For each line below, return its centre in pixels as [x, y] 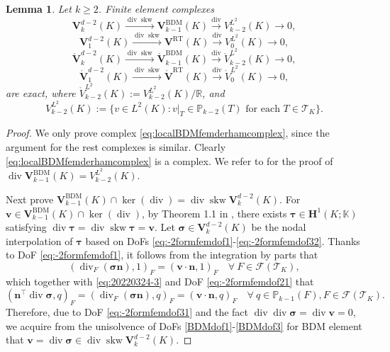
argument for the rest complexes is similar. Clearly [116, 147]
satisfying [26, 227]
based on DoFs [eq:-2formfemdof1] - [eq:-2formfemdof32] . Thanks [223, 240]
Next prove [30, 199]
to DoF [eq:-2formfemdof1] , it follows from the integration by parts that [162, 255]
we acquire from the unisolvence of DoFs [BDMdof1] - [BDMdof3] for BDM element [184, 325]
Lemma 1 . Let [39, 8]
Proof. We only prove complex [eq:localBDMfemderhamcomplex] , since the [168, 133]
